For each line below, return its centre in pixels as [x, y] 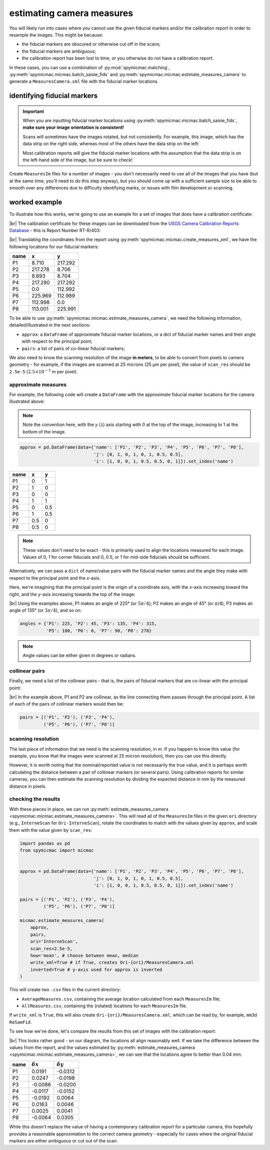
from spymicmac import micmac [57, 850]
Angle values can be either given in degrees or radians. [80, 655]
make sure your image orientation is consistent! [73, 127]
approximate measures [38, 384]
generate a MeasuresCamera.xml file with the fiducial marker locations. [84, 81]
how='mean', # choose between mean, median [84, 956]
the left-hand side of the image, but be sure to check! [77, 160]
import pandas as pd [45, 843]
